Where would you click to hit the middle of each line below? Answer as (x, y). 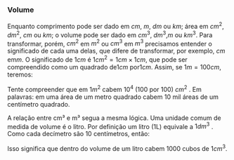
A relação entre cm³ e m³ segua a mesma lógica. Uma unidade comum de (114, 118)
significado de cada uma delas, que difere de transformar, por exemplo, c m (116, 51)
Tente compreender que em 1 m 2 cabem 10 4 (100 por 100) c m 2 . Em (104, 88)
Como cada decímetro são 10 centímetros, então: (78, 134)
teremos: (20, 74)
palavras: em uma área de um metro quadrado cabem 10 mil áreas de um (113, 97)
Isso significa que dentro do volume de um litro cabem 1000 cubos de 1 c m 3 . (117, 148)
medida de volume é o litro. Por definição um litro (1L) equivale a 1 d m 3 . (110, 126)
